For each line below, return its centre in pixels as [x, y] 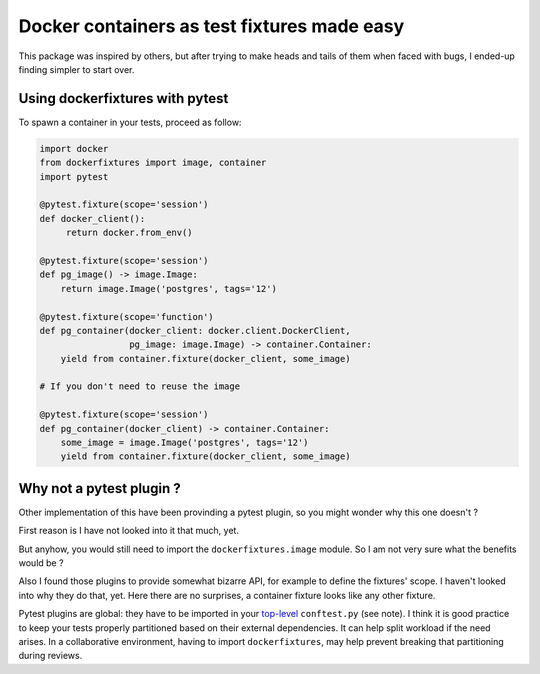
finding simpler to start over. [76, 69]
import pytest [74, 176]
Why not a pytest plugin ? [99, 488]
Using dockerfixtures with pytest [123, 98]
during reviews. [50, 656]
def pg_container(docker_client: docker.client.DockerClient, [195, 330]
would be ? [41, 563]
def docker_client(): [92, 218]
